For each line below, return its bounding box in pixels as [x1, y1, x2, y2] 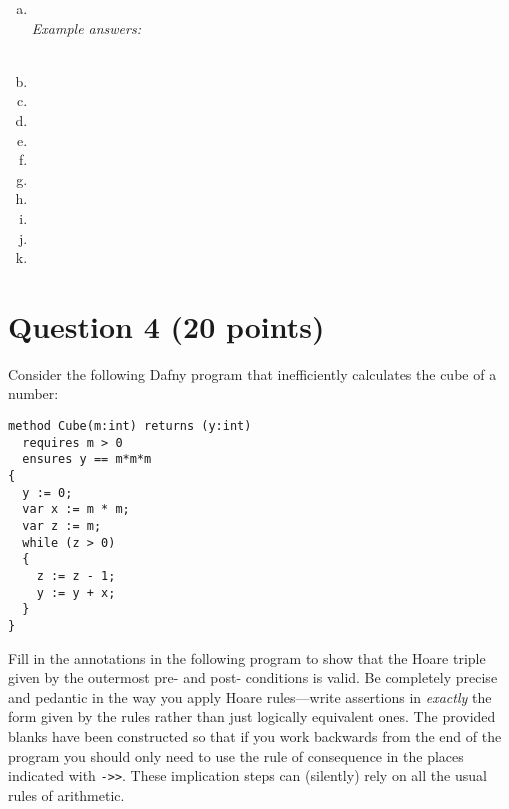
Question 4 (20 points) [8, 305, 325, 346]
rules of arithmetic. [8, 784, 125, 805]
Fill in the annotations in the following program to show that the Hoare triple [8, 647, 486, 668]
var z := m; [22, 518, 102, 533]
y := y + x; [36, 585, 116, 600]
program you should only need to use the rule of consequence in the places [8, 745, 464, 766]
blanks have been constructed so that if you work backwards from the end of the [8, 725, 502, 746]
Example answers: [31, 17, 141, 38]
